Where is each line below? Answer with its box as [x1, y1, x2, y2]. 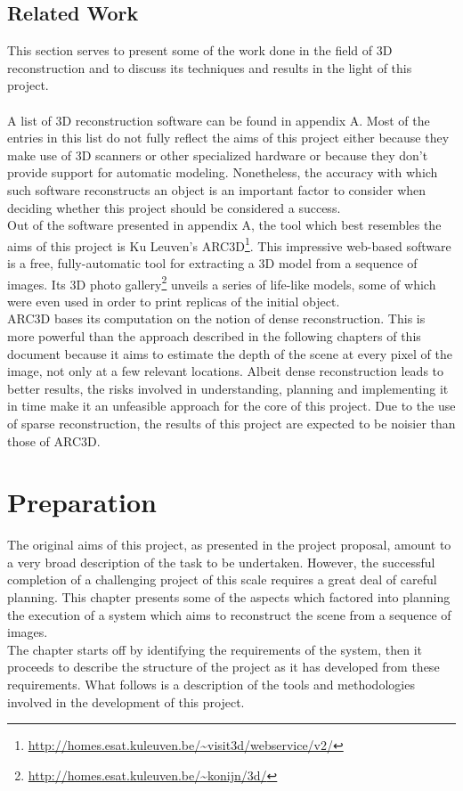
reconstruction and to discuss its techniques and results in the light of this [7, 58, 412, 77]
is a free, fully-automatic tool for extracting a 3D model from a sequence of [7, 253, 418, 272]
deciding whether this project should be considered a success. [7, 198, 341, 216]
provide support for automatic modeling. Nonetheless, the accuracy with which [7, 163, 438, 182]
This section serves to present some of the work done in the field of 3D [7, 41, 393, 60]
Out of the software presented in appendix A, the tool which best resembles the [7, 216, 442, 234]
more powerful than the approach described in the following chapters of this [7, 327, 421, 346]
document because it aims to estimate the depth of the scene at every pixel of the [7, 344, 452, 363]
